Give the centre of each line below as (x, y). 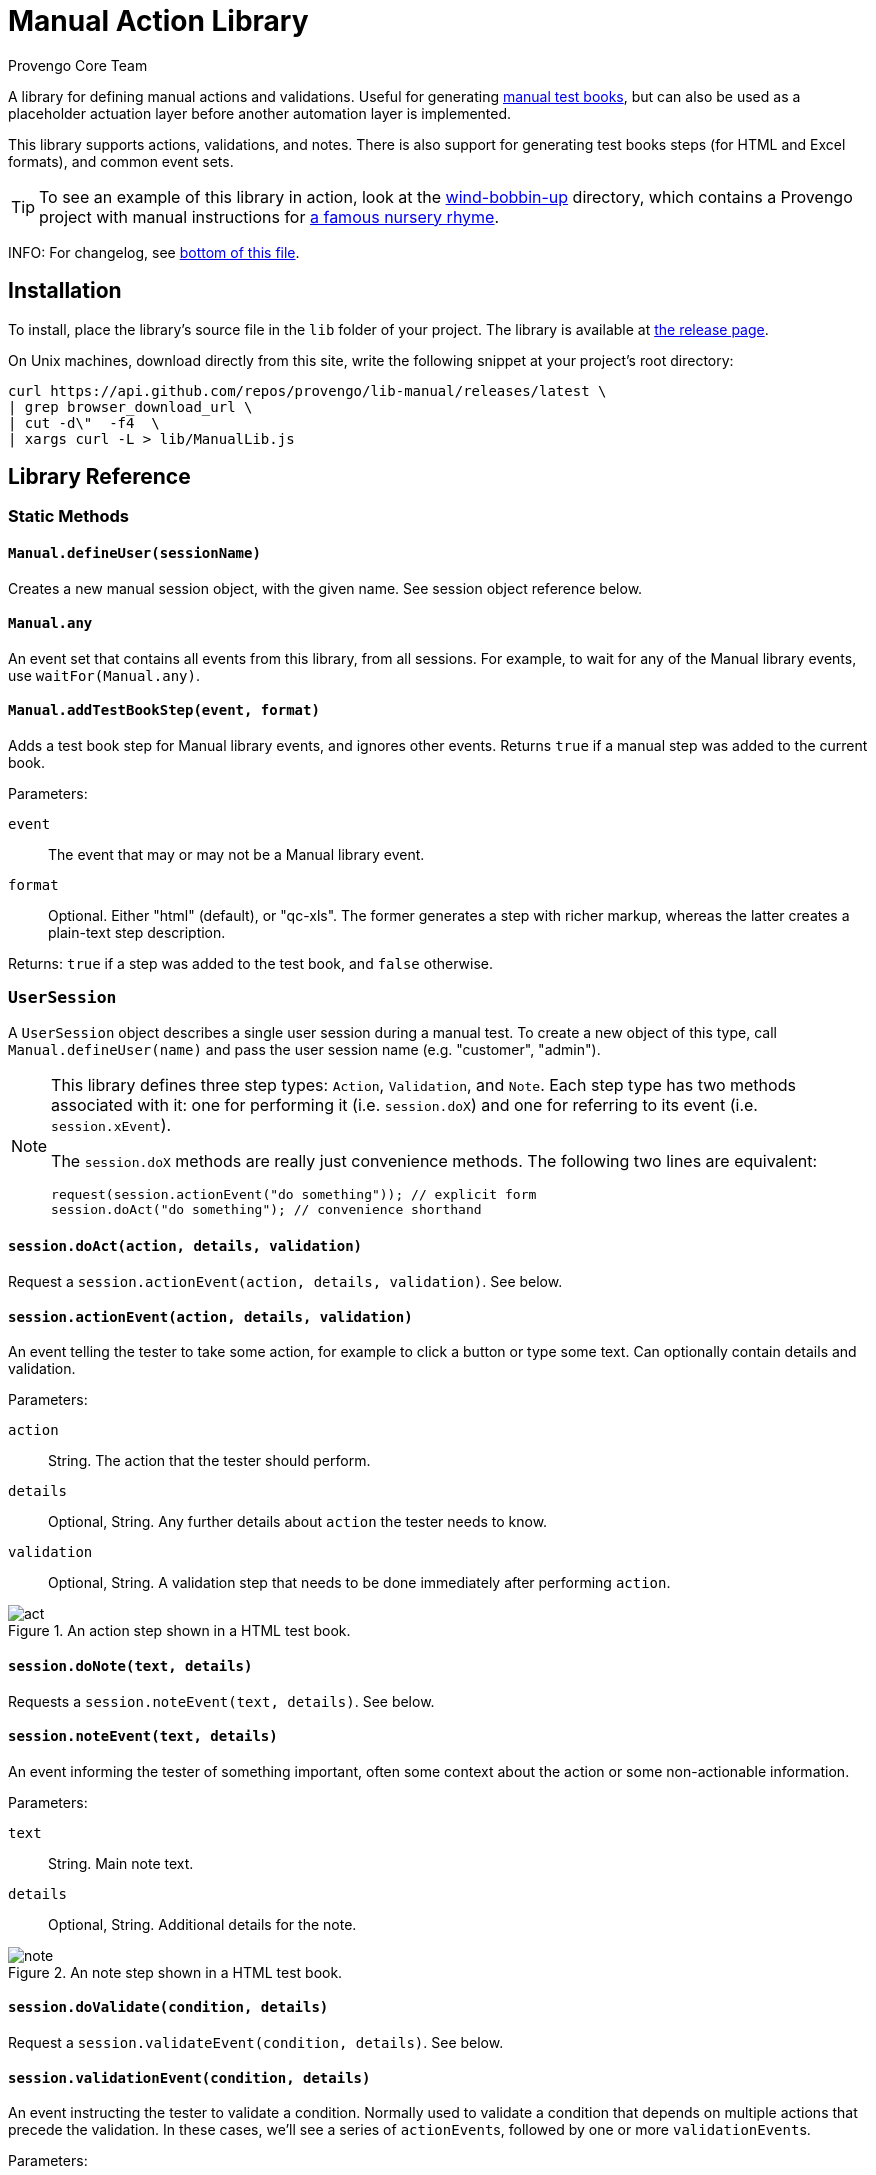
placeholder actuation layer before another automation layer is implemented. (260, 113)
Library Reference (99, 477)
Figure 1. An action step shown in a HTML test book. (179, 1631)
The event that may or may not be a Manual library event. (236, 855)
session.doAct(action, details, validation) (185, 1246)
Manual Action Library (158, 21)
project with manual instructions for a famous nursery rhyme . (269, 216)
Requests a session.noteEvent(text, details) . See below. (221, 1701)
